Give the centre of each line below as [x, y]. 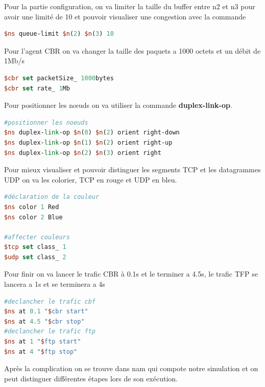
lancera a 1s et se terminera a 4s [55, 284]
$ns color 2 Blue [33, 217]
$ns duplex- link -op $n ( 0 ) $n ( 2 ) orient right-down [92, 133]
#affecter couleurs [37, 237]
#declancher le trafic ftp [50, 332]
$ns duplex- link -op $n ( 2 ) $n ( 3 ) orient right [83, 153]
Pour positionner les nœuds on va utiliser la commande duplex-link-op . [118, 105]
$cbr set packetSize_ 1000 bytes [59, 78]
